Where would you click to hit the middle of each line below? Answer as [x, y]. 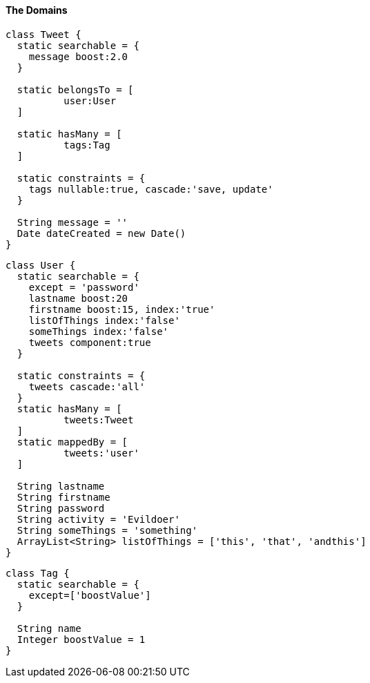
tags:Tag [87, 145]
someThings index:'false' [99, 331]
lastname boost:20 [78, 298]
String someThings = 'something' [107, 530]
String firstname [64, 497]
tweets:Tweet [99, 420]
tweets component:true [90, 342]
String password [61, 508]
